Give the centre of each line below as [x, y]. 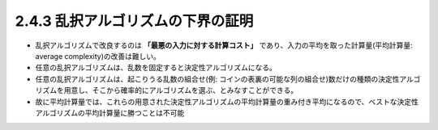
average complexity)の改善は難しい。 [98, 56]
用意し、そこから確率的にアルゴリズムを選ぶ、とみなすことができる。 [181, 90]
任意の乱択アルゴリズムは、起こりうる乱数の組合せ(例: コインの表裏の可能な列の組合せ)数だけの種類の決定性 [217, 79]
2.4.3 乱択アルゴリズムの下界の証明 [134, 21]
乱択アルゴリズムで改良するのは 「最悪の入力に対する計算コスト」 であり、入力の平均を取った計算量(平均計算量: [224, 45]
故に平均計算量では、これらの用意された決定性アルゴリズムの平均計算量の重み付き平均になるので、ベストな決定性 [227, 102]
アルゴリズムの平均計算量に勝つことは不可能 [110, 112]
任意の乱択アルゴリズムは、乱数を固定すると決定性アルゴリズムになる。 [156, 68]
